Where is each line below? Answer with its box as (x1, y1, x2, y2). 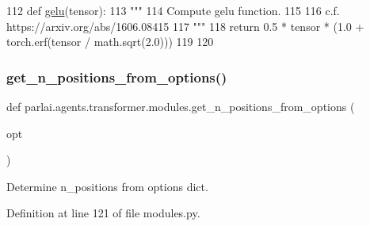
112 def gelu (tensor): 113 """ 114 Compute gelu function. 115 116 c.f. (6, 2, 340, 18)
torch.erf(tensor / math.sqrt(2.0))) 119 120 (6, 33, 214, 50)
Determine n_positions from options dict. (6, 178, 208, 194)
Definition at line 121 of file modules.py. (6, 205, 200, 221)
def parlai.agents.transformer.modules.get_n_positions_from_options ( (6, 98, 355, 114)
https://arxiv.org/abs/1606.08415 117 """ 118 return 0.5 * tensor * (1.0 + (6, 17, 364, 34)
